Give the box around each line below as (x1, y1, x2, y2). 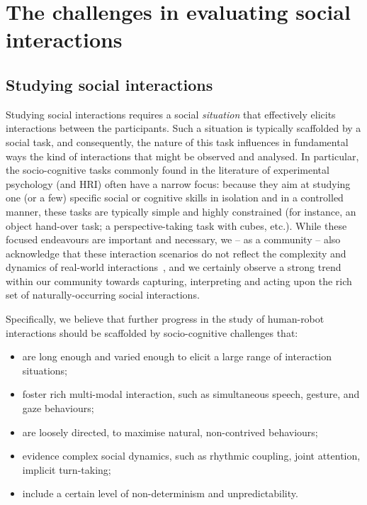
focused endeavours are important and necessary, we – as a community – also (6, 232, 341, 247)
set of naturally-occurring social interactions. (6, 287, 200, 302)
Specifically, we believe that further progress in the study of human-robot (6, 311, 324, 326)
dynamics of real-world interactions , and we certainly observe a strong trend (6, 260, 341, 274)
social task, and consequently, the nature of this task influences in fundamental (6, 134, 349, 149)
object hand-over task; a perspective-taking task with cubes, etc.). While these (6, 218, 347, 233)
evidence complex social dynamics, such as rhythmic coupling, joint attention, (22, 448, 361, 463)
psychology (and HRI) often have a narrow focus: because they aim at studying (6, 176, 351, 191)
